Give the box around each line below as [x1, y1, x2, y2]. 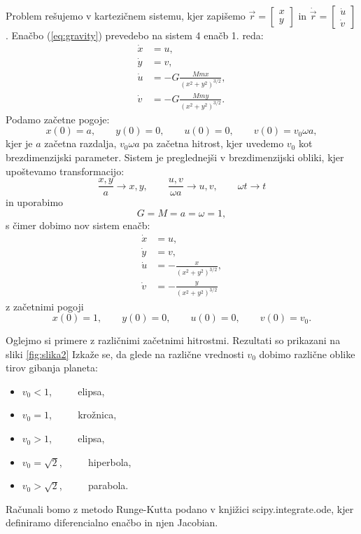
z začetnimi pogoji [6, 299, 84, 313]
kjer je [6, 136, 33, 151]
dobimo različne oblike [259, 346, 355, 361]
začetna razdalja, [44, 136, 117, 151]
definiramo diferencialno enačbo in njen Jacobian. [6, 515, 218, 530]
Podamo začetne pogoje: [6, 111, 110, 126]
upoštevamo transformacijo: [6, 163, 125, 178]
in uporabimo [6, 195, 64, 210]
